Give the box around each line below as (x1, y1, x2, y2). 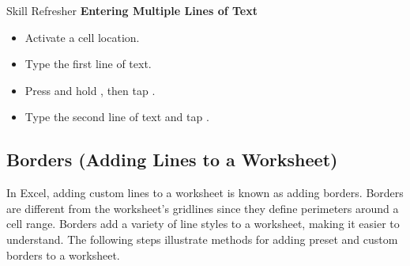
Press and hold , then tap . (24, 82, 156, 98)
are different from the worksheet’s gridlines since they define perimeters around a (6, 199, 399, 216)
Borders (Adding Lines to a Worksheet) (6, 147, 338, 172)
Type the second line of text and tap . (24, 108, 209, 125)
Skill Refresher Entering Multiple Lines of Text (6, 2, 258, 18)
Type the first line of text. (24, 55, 152, 72)
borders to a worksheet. (6, 246, 120, 263)
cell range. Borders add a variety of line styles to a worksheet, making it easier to (6, 215, 400, 232)
